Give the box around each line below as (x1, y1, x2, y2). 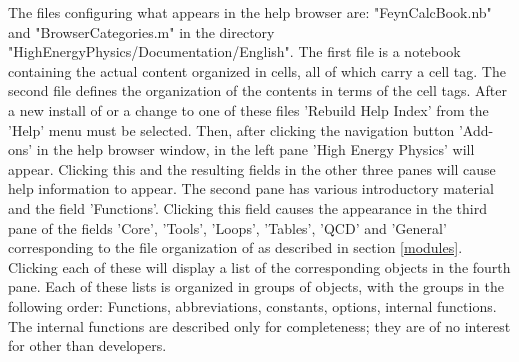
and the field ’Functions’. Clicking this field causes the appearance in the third (8, 197, 487, 218)
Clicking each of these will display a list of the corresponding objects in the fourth (8, 256, 511, 277)
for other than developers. (8, 335, 167, 356)
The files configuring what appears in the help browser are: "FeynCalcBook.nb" (8, 2, 492, 22)
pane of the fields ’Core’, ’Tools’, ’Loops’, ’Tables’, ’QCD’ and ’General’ (8, 217, 447, 238)
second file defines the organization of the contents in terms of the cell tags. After (8, 80, 508, 101)
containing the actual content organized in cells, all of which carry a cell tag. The (8, 60, 506, 81)
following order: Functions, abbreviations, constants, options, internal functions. (8, 295, 497, 316)
